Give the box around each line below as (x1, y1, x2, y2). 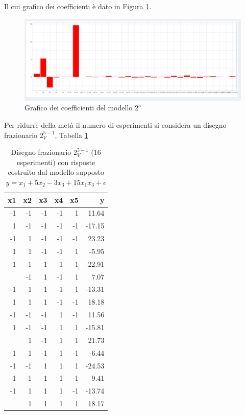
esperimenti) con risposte (17, 156, 95, 167)
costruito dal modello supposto (8, 167, 104, 177)
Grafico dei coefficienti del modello (24, 102, 133, 113)
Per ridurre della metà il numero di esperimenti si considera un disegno (4, 120, 227, 130)
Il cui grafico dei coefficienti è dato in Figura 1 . (4, 1, 152, 11)
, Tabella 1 (55, 129, 88, 140)
